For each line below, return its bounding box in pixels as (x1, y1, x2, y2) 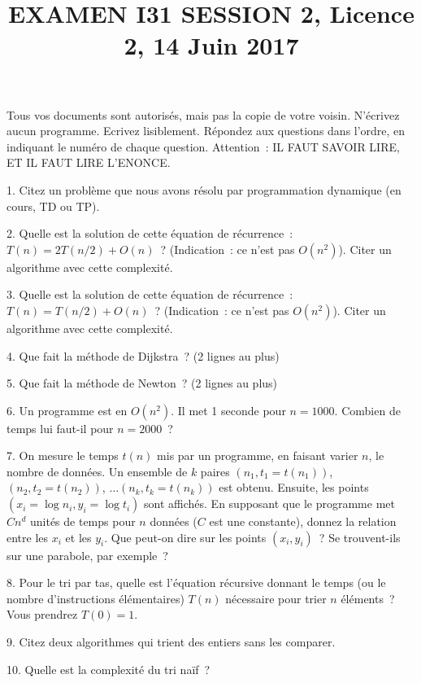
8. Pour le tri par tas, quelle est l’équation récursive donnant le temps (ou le (7, 574, 386, 591)
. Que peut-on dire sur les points (104, 528, 267, 545)
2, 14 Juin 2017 (124, 28, 299, 62)
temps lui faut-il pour (7, 419, 114, 436)
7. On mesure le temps (7, 447, 119, 464)
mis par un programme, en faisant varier (157, 447, 358, 464)
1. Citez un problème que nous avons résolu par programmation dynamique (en (7, 181, 401, 198)
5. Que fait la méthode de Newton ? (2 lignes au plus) (7, 374, 278, 392)
